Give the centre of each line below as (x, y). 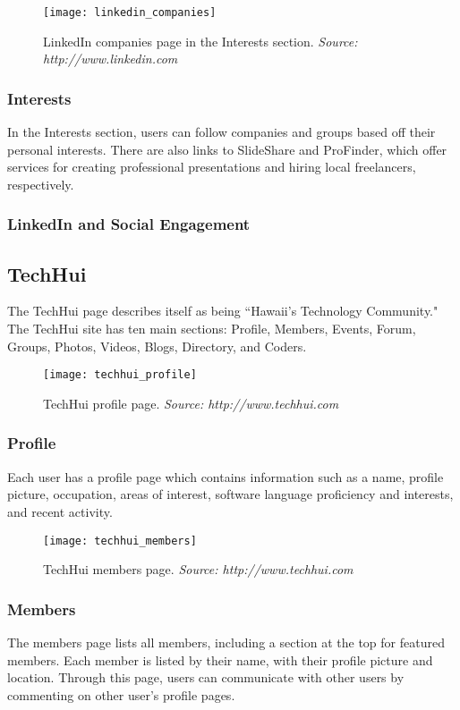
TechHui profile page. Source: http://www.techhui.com (191, 403)
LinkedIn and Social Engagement (129, 224)
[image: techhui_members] (120, 541)
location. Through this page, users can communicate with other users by (206, 677)
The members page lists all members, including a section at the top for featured (226, 642)
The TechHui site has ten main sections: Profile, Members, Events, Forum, (212, 329)
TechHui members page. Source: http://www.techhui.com (198, 569)
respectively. (41, 184)
